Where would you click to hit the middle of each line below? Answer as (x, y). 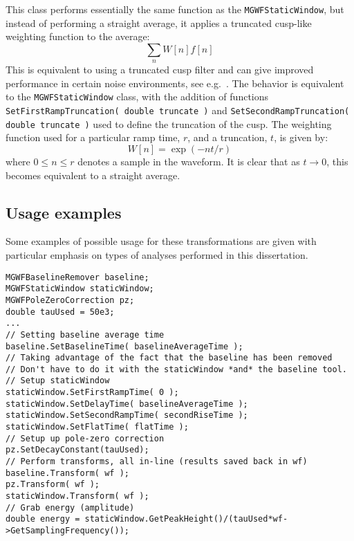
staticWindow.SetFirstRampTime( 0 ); (92, 393)
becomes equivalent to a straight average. (93, 175)
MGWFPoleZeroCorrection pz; (70, 300)
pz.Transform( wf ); (53, 485)
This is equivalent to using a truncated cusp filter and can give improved (160, 70)
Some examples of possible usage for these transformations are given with (161, 241)
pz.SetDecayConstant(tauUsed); (77, 450)
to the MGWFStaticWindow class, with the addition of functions (137, 97)
